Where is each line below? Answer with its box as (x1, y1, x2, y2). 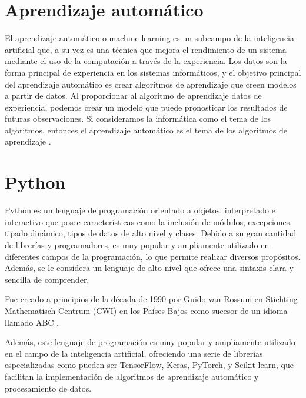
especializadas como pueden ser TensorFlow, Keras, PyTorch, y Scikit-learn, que (5, 359, 294, 371)
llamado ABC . (5, 316, 59, 328)
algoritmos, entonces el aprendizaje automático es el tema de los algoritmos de (5, 123, 287, 136)
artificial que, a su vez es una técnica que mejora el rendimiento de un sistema (5, 43, 287, 55)
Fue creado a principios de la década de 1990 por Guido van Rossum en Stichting (5, 293, 298, 305)
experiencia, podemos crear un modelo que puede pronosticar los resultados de (5, 101, 288, 113)
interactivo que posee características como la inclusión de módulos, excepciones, (5, 215, 292, 228)
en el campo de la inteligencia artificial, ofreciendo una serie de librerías (5, 347, 263, 359)
